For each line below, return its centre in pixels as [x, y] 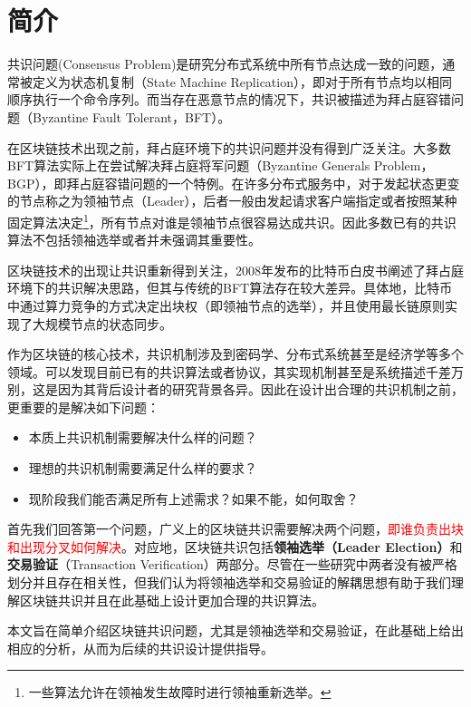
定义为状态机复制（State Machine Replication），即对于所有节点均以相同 [242, 81]
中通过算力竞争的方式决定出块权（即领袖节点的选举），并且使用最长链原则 [226, 305]
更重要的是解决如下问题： [83, 407]
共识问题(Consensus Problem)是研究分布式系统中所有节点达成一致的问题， [225, 64]
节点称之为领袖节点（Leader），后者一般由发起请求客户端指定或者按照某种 [238, 201]
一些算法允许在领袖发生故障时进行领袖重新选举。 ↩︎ [180, 692]
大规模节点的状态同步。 [102, 323]
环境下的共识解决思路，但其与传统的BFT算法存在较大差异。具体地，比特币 [230, 288]
